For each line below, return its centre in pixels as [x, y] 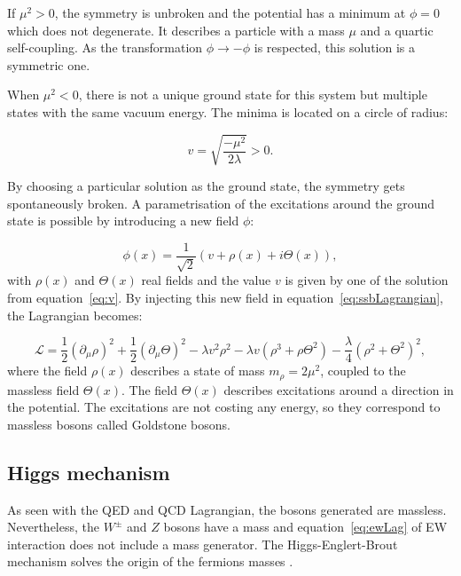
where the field [47, 371]
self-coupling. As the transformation [105, 47]
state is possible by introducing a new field [123, 221]
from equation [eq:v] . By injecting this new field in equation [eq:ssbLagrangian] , [225, 297]
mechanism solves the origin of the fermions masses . [150, 561]
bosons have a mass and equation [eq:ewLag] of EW [305, 527]
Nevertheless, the [54, 527]
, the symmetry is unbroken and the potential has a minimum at [230, 12]
